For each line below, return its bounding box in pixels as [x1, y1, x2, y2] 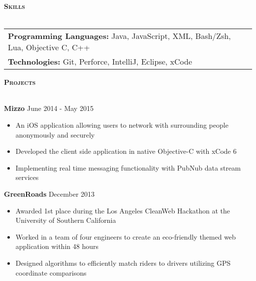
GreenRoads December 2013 [4, 188, 95, 199]
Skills [4, 1, 25, 11]
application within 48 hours [15, 241, 98, 251]
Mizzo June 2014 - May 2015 [4, 103, 94, 113]
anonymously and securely [15, 129, 95, 140]
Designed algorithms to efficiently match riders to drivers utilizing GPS [15, 257, 231, 268]
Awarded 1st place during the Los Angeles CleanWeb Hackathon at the [15, 205, 230, 215]
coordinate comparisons [15, 267, 87, 278]
